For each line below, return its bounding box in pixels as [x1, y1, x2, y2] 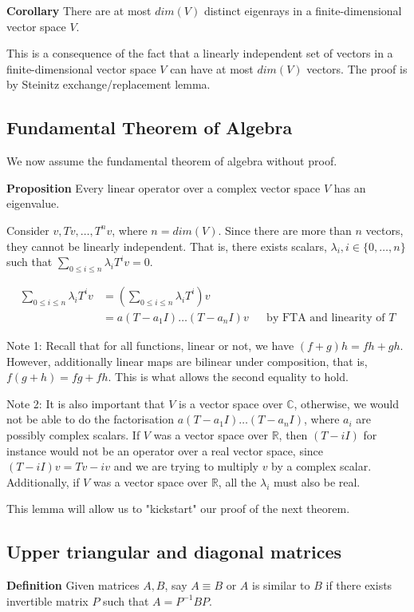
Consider [6, 221, 49, 238]
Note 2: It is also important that [6, 395, 165, 411]
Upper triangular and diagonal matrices [6, 539, 342, 564]
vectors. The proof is [306, 60, 408, 77]
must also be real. [273, 473, 361, 490]
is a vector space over [179, 395, 283, 411]
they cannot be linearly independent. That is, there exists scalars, [6, 237, 327, 254]
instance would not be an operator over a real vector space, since [6, 442, 324, 459]
